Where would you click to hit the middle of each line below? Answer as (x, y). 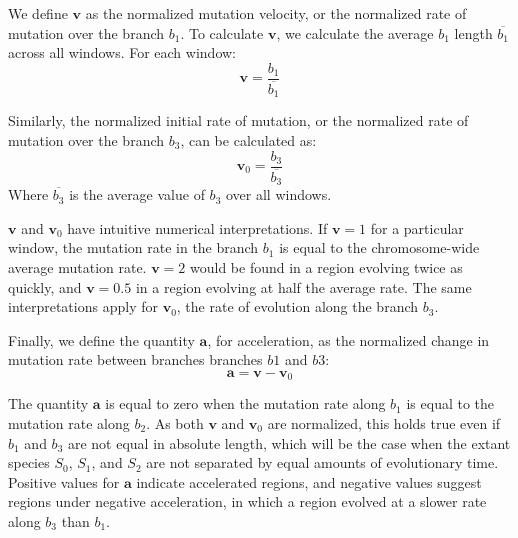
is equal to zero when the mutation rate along (245, 403)
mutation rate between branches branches (135, 359)
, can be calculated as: (248, 139)
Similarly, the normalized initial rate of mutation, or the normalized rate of (238, 120)
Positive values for (64, 481)
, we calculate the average (355, 32)
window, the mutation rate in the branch (133, 247)
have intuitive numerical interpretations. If (197, 227)
